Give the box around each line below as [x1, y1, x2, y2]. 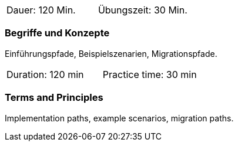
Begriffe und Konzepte [5, 27, 110, 39]
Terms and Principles [5, 91, 103, 104]
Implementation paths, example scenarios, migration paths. [5, 113, 234, 123]
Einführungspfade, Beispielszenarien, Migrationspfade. [5, 48, 217, 59]
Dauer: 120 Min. [6, 4, 76, 16]
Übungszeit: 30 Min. [98, 4, 187, 16]
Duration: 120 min [6, 68, 84, 80]
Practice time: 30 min [102, 68, 197, 80]
